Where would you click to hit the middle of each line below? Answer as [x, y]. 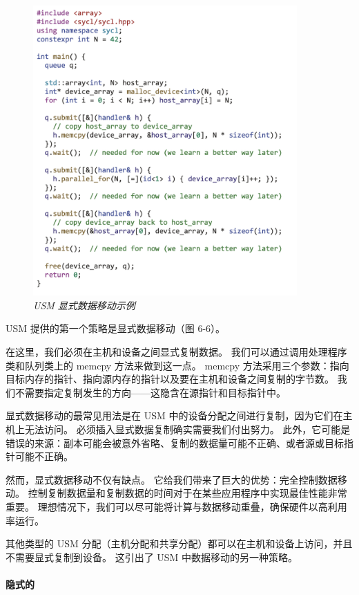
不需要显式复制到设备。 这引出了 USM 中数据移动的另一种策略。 [152, 557]
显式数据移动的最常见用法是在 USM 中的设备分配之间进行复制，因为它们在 [174, 415]
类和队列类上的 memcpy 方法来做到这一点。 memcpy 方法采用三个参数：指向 [177, 365]
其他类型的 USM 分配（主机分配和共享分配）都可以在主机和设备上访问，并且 [179, 543]
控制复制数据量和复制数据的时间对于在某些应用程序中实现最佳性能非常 [187, 493]
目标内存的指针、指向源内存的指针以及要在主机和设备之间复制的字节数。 [170, 379]
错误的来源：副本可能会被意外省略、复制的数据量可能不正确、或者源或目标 [175, 442]
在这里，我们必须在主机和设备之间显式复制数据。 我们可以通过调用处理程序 [176, 352]
